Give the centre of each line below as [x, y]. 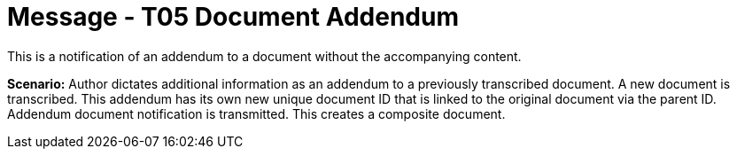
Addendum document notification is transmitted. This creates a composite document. [256, 113]
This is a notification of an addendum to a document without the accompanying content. [264, 56]
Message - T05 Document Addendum [233, 17]
